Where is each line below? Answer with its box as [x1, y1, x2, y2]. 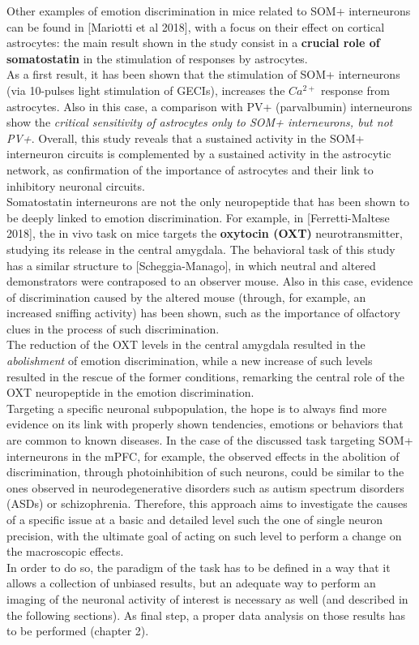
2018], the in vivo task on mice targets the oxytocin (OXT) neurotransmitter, [6, 225, 403, 242]
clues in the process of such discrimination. [6, 320, 220, 337]
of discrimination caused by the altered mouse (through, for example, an [6, 288, 366, 305]
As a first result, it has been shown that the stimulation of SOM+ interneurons [6, 66, 400, 83]
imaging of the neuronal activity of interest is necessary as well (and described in [6, 590, 408, 607]
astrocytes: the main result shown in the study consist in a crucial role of [6, 34, 380, 51]
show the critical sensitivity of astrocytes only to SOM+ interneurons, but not [6, 114, 393, 131]
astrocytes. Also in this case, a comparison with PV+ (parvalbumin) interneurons [6, 97, 413, 114]
